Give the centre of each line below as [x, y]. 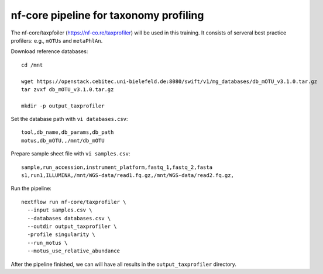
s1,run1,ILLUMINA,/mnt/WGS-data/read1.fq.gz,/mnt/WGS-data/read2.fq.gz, [128, 176]
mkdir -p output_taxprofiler [63, 106]
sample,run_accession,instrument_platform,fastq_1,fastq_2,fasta [117, 167]
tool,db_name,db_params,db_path [68, 132]
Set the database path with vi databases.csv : [69, 119]
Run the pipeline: [31, 188]
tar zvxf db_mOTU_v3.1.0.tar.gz [68, 89]
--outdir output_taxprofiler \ [72, 226]
